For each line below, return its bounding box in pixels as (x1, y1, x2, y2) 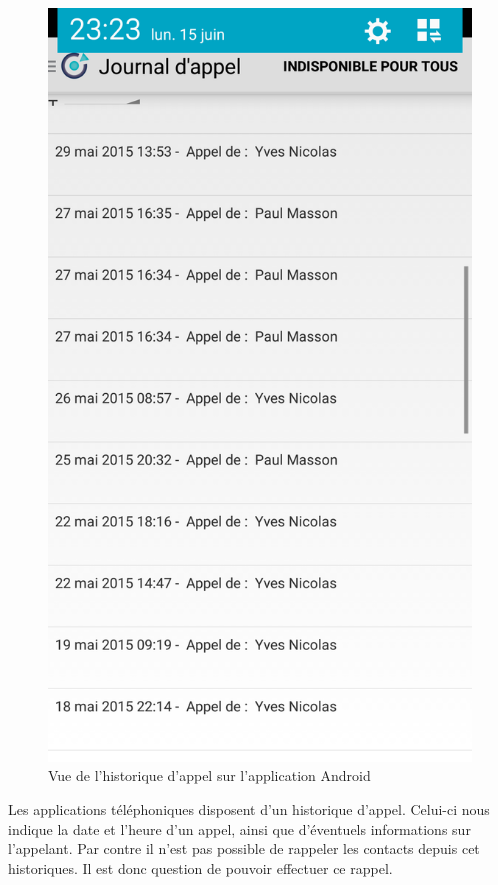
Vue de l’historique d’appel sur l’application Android (48, 765, 371, 786)
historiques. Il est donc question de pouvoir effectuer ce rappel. (8, 857, 393, 878)
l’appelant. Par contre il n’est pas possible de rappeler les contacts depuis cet (8, 838, 480, 859)
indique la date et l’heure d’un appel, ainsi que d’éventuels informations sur (8, 818, 471, 839)
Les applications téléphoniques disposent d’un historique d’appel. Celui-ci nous (8, 798, 490, 819)
